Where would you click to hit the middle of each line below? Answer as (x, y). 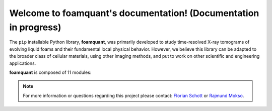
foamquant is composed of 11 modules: (50, 72)
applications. (23, 63)
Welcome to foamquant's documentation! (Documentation (134, 13)
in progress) (35, 27)
